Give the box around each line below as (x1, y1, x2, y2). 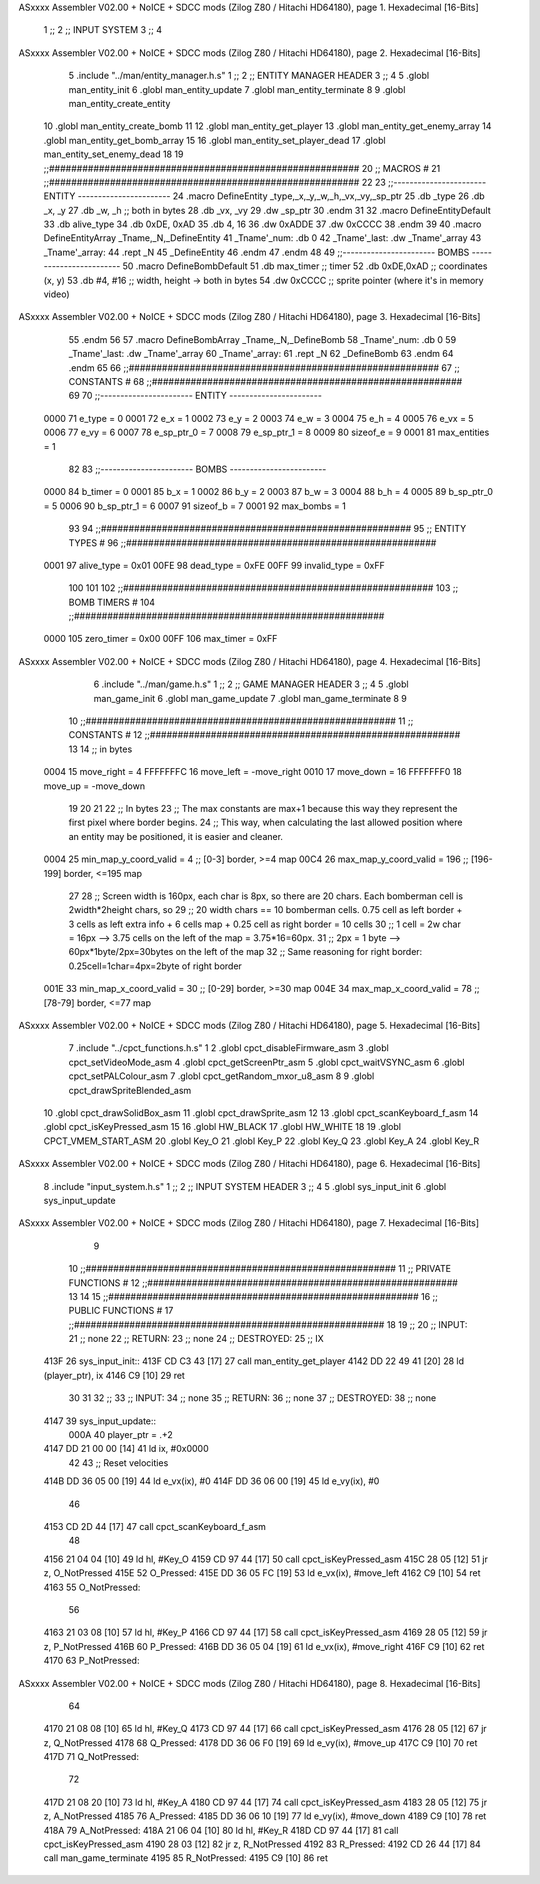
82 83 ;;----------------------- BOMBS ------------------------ (68, 463, 327, 475)
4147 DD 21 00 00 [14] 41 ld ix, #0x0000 (43, 1443, 209, 1455)
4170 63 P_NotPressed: (43, 1655, 140, 1667)
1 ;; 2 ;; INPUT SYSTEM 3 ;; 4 (43, 24, 162, 36)
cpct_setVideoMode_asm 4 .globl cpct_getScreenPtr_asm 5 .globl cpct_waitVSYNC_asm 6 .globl (68, 1056, 465, 1068)
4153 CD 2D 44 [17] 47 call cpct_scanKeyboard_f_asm (43, 1520, 267, 1532)
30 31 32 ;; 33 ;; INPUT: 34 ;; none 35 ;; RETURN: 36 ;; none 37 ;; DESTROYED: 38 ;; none (68, 1392, 437, 1404)
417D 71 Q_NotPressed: (43, 1751, 140, 1763)
